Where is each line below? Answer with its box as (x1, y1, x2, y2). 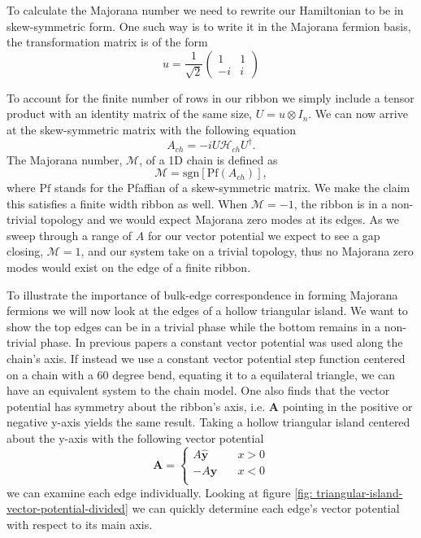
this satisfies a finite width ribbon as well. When (7, 195, 248, 212)
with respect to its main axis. (7, 515, 153, 532)
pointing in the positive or (282, 397, 413, 414)
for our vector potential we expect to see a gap (147, 226, 380, 243)
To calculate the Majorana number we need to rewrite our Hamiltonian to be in (7, 2, 404, 18)
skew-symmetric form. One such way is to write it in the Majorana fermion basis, (7, 17, 411, 34)
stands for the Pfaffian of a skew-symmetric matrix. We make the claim (54, 179, 410, 196)
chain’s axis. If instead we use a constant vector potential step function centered (7, 350, 406, 367)
